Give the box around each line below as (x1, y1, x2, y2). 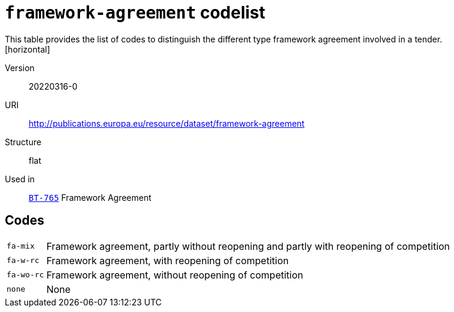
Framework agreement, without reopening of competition (46, 268, 303, 281)
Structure (5, 136, 42, 147)
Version (5, 62, 35, 73)
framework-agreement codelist (5, 2, 266, 23)
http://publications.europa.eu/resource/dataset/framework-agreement (29, 118, 305, 129)
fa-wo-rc (7, 270, 44, 280)
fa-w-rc (7, 256, 39, 265)
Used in (5, 173, 35, 184)
